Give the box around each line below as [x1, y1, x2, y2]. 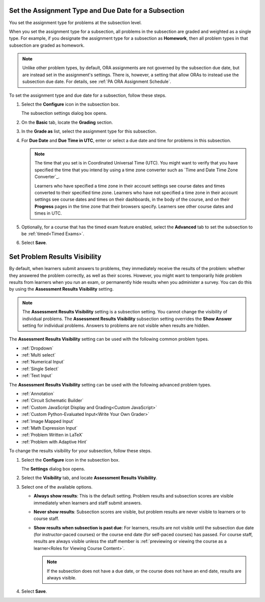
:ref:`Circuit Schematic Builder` [21, 398, 84, 404]
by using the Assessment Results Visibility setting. [9, 286, 114, 292]
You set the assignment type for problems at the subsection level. [9, 20, 142, 26]
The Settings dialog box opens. [21, 465, 85, 471]
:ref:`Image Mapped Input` [21, 418, 75, 424]
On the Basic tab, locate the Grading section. [21, 119, 113, 125]
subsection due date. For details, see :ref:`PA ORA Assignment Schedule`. [22, 79, 171, 84]
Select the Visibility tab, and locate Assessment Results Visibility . [21, 475, 158, 481]
